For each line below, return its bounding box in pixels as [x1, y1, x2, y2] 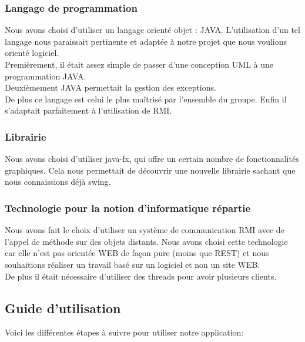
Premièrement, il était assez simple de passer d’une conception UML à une [5, 58, 274, 70]
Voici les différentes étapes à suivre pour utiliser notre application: [5, 326, 244, 338]
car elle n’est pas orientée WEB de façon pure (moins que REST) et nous [5, 247, 269, 259]
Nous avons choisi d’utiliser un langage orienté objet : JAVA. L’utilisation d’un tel [5, 24, 300, 36]
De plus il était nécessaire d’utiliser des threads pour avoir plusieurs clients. [5, 270, 277, 282]
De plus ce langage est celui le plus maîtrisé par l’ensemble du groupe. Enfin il [5, 92, 287, 105]
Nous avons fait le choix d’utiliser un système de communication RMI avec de [5, 224, 284, 236]
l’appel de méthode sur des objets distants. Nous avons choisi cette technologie [5, 235, 288, 247]
